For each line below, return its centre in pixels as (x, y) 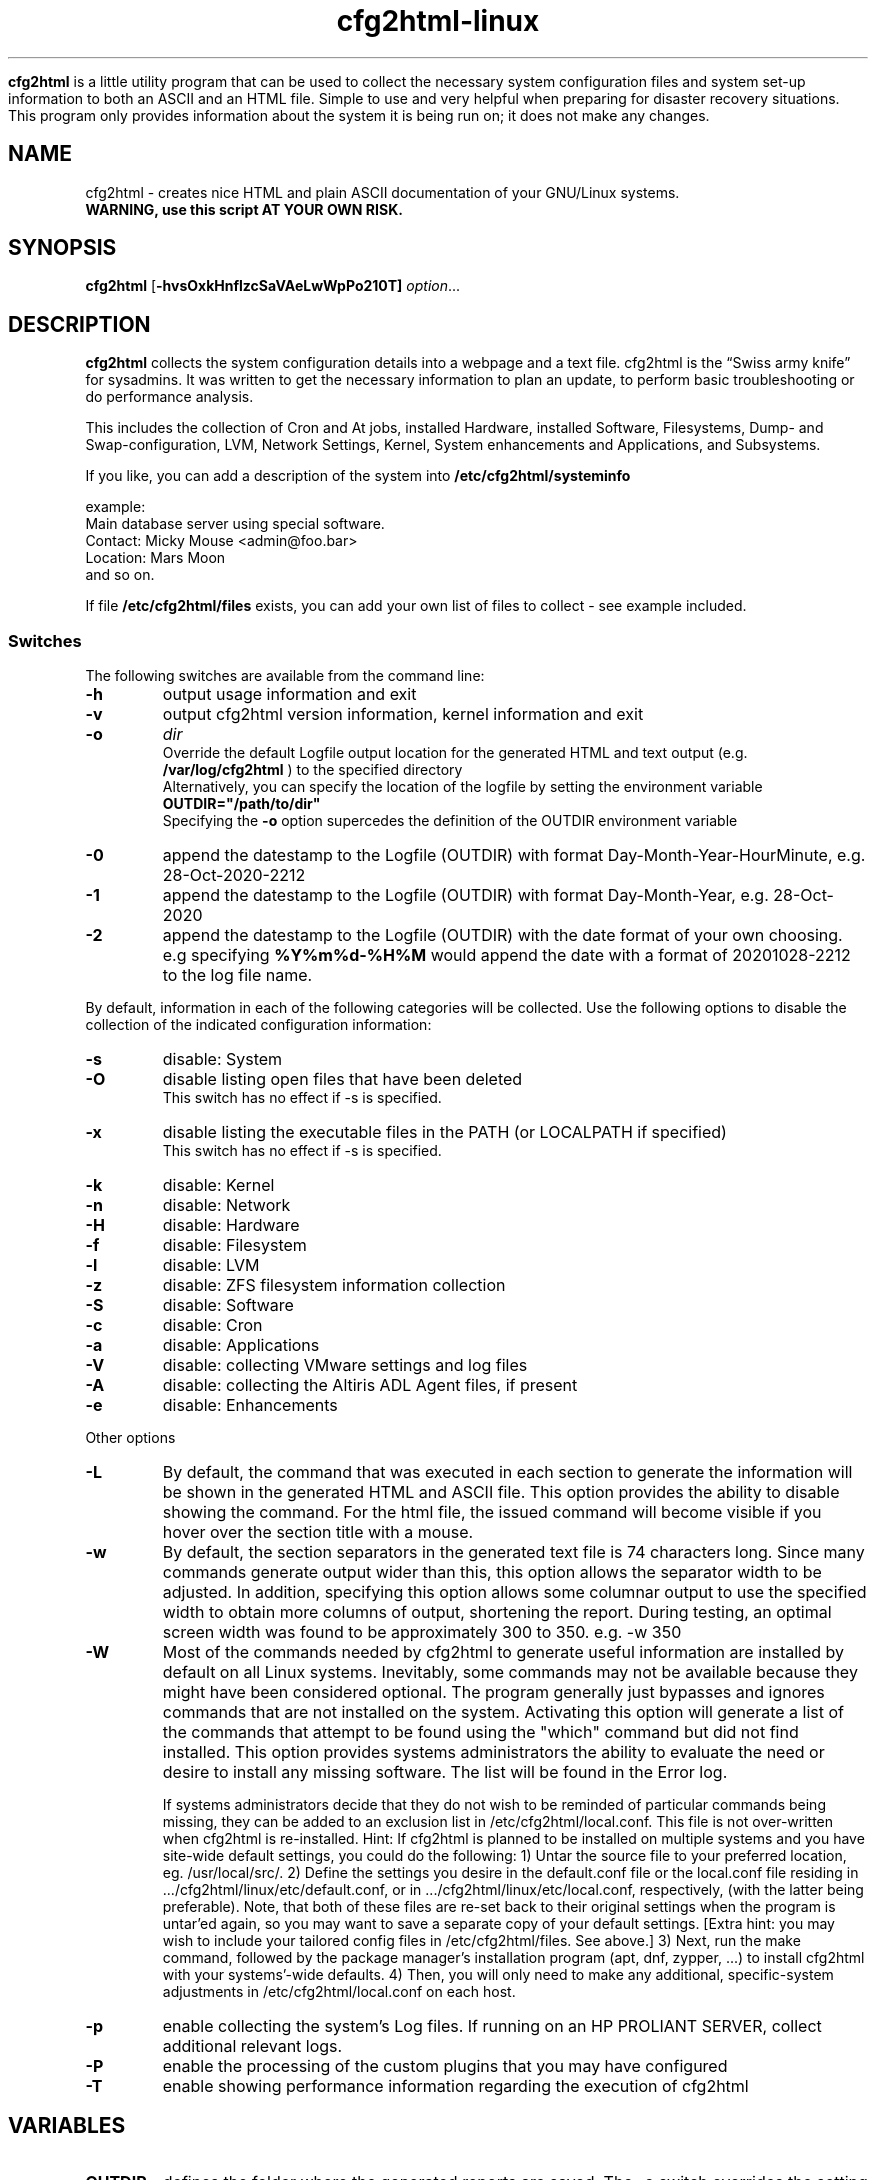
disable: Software (228, 1305)
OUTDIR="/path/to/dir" (241, 804)
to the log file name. (237, 975)
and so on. (120, 575)
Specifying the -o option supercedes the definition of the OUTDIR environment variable (450, 821)
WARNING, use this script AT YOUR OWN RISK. (244, 209)
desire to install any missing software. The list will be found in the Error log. (445, 1772)
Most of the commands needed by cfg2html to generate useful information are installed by (503, 1652)
